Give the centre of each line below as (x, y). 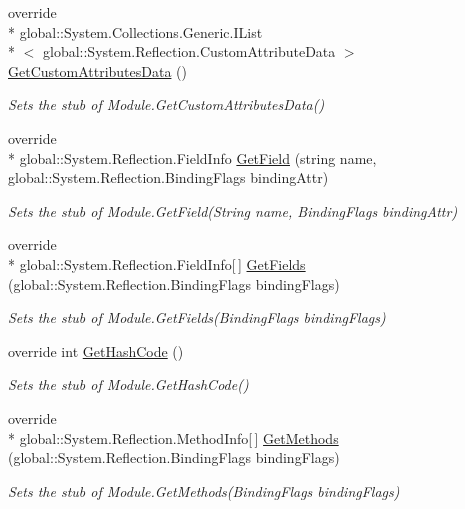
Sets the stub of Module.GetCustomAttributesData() (166, 104)
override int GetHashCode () (96, 350)
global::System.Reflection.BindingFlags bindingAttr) (168, 177)
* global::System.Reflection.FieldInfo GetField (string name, (192, 157)
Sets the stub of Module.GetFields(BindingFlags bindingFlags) (197, 317)
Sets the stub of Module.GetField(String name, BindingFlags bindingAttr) (233, 210)
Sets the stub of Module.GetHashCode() (128, 384)
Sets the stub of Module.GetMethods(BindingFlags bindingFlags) (204, 490)
